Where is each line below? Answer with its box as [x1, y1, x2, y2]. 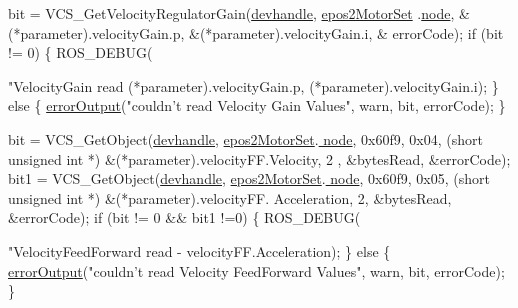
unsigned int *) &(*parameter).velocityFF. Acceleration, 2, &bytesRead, [8, 187, 452, 208]
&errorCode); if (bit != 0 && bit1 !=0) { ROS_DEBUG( [8, 207, 361, 228]
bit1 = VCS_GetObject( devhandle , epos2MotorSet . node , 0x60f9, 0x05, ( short [8, 168, 490, 189]
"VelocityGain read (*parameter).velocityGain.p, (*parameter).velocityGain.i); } [8, 75, 499, 96]
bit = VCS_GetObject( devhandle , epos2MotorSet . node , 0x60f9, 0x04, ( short [8, 128, 483, 149]
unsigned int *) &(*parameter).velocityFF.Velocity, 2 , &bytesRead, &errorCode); [8, 148, 511, 169]
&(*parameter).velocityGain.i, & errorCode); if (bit [189, 22, 504, 43]
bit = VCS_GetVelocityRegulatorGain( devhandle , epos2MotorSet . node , [8, 3, 455, 23]
